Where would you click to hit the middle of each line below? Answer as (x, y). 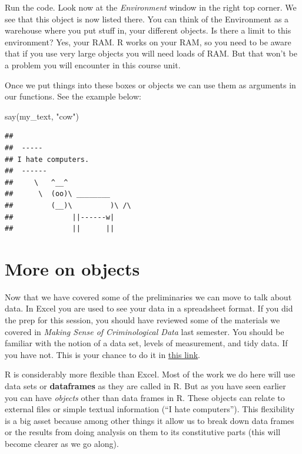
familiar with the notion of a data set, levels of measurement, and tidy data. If (146, 343)
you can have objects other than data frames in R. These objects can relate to (145, 397)
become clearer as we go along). (62, 443)
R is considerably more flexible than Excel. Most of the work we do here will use (150, 374)
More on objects (72, 268)
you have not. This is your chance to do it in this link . (103, 354)
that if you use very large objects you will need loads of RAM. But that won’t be (151, 53)
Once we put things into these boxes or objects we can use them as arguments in (150, 84)
